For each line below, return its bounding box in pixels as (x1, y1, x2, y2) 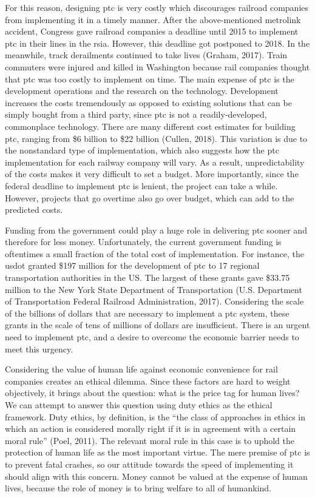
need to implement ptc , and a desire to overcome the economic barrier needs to (5, 331, 299, 343)
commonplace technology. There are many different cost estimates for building (5, 119, 296, 132)
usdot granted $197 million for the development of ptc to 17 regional (5, 259, 260, 272)
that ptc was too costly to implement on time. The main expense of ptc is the (5, 72, 294, 85)
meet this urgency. (5, 342, 73, 355)
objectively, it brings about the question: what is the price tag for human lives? (5, 386, 300, 399)
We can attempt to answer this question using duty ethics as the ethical (5, 399, 273, 411)
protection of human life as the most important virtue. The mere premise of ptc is (5, 446, 310, 459)
